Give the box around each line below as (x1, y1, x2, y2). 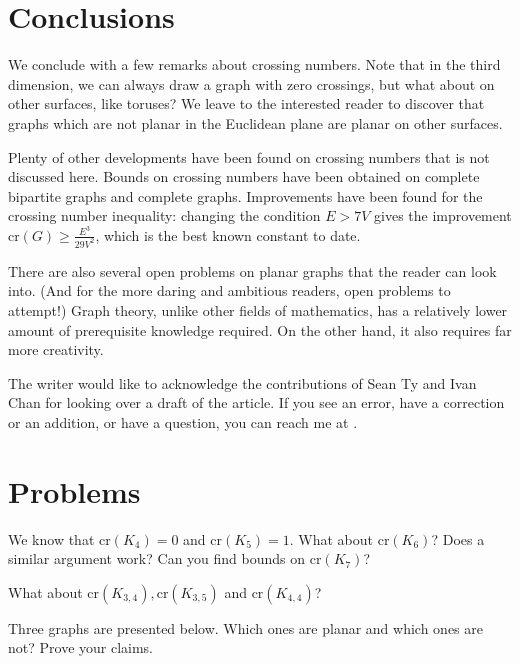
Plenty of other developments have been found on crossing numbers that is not (8, 146, 490, 167)
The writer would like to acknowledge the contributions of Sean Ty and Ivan (8, 372, 477, 393)
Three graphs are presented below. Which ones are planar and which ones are (8, 617, 484, 638)
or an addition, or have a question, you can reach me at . (8, 411, 358, 432)
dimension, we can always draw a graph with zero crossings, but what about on (8, 73, 495, 94)
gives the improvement (374, 205, 512, 226)
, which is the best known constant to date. (95, 224, 361, 245)
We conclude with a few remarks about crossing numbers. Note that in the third (8, 54, 501, 75)
